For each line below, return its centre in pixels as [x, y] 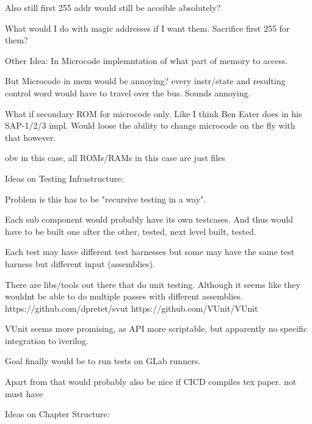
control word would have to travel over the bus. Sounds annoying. [128, 92]
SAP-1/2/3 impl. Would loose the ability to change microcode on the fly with [150, 125]
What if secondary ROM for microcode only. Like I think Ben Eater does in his [154, 113]
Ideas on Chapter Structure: [57, 414]
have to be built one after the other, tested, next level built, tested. [131, 231]
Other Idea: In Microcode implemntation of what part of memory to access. [147, 60]
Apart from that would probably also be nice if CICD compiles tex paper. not [151, 382]
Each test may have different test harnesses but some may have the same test [150, 252]
